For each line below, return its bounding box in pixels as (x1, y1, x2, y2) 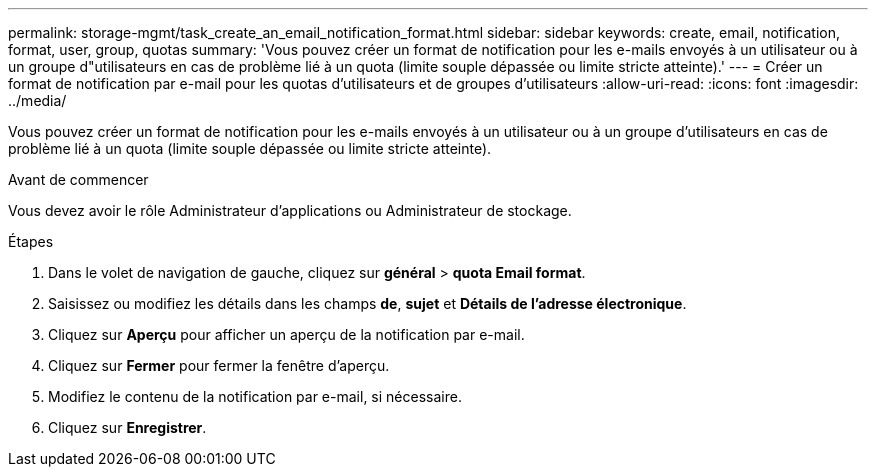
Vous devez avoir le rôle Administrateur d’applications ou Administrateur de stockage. (8, 202, 572, 219)
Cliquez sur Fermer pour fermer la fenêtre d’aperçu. (48, 357, 390, 374)
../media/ (8, 92, 67, 109)
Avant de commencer (8, 171, 149, 188)
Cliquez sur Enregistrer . (48, 419, 207, 436)
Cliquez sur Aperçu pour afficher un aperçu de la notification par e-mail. (48, 326, 525, 343)
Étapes (8, 233, 54, 250)
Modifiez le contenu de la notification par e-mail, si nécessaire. (48, 388, 462, 405)
